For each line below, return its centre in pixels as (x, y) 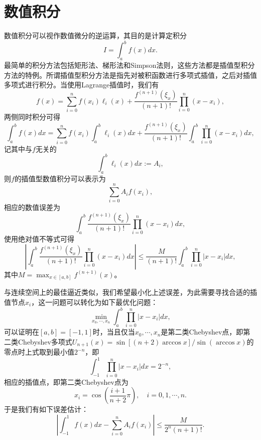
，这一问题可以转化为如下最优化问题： (95, 302)
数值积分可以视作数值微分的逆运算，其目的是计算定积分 (95, 35)
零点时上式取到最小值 (39, 352)
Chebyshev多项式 (45, 341)
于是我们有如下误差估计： (46, 409)
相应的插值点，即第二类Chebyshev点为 (66, 381)
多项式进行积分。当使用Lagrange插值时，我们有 (82, 85)
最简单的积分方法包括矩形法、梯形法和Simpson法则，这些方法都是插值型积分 (129, 65)
